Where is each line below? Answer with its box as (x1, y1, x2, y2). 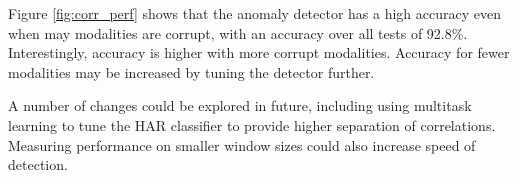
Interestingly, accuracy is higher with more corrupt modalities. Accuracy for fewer (8, 42, 510, 63)
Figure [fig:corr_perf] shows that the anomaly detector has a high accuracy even (8, 3, 502, 23)
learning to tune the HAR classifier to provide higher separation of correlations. (8, 114, 496, 135)
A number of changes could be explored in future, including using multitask (8, 95, 472, 116)
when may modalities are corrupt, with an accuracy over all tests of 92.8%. (8, 22, 468, 43)
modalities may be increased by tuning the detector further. (8, 61, 375, 82)
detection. (8, 154, 68, 175)
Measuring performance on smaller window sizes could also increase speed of (8, 134, 476, 155)
